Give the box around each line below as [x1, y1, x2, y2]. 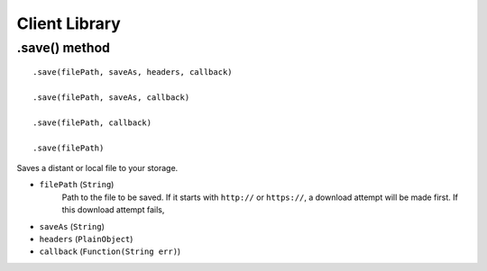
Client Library [16, 14, 121, 33]
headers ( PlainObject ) [39, 233, 133, 244]
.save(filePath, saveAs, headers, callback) [32, 68, 234, 77]
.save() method [16, 40, 110, 56]
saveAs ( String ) [39, 221, 106, 231]
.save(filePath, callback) [32, 117, 152, 128]
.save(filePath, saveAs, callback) [32, 92, 190, 103]
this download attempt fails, [61, 204, 165, 215]
